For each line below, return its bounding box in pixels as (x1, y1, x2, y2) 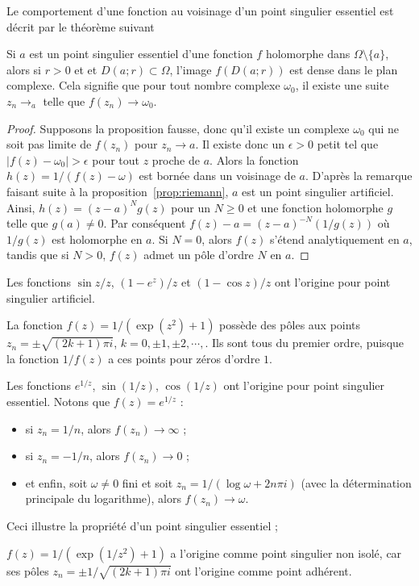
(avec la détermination (301, 474, 412, 491)
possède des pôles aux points (219, 316, 361, 333)
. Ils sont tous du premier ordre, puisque (205, 334, 404, 351)
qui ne (368, 119, 400, 136)
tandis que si (6, 246, 69, 263)
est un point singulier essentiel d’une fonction (29, 45, 253, 62)
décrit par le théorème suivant (6, 18, 155, 35)
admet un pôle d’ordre (143, 246, 254, 263)
